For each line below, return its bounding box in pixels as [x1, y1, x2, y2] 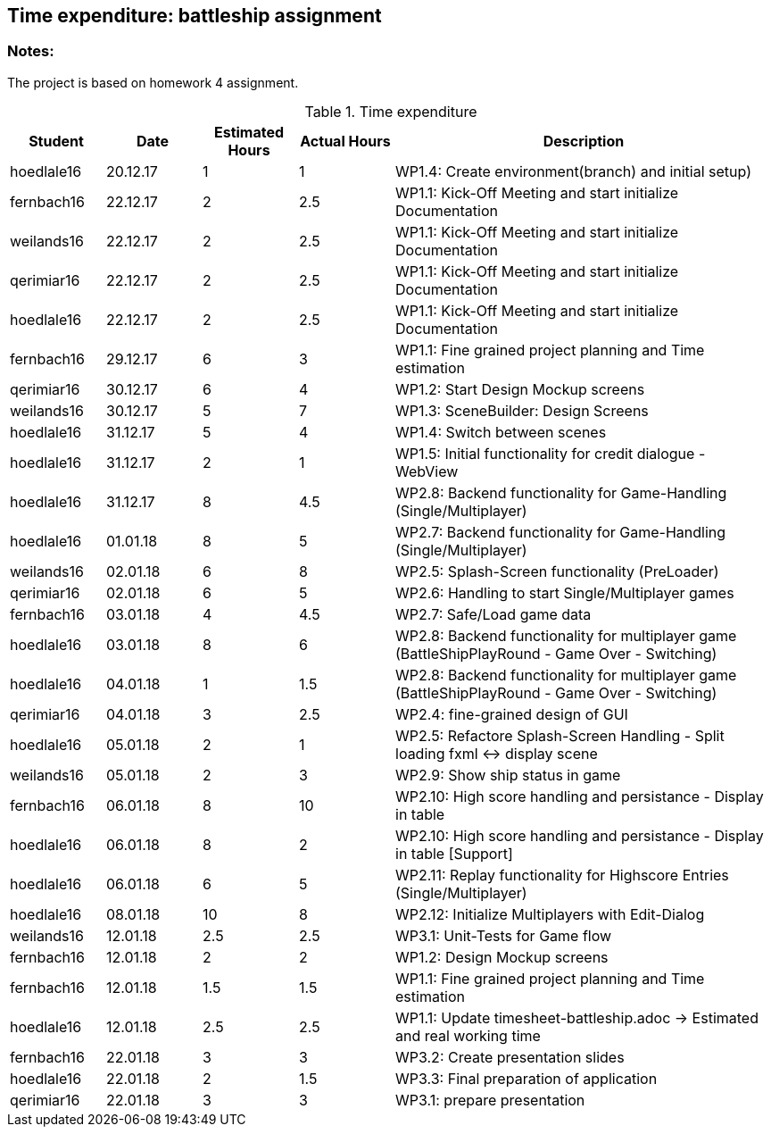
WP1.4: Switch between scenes [395, 422, 607, 441]
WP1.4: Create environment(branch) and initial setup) [395, 162, 751, 180]
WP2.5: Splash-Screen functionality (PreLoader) [395, 562, 719, 580]
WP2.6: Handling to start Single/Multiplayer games [395, 583, 734, 602]
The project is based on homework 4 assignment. [7, 74, 299, 90]
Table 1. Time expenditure [304, 102, 477, 121]
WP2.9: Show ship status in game [395, 765, 621, 784]
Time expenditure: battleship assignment [7, 4, 382, 27]
